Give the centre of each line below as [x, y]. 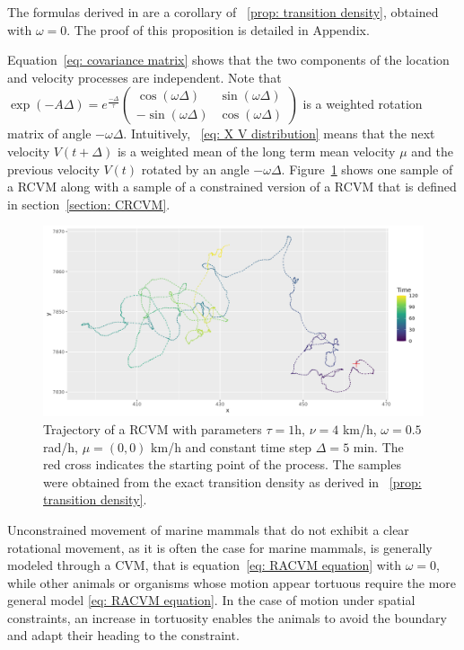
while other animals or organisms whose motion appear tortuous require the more [232, 582]
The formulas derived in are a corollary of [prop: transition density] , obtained [223, 12]
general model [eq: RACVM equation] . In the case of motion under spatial [211, 600]
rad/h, [61, 446]
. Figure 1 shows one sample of [367, 169]
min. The [378, 446]
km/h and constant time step [232, 446]
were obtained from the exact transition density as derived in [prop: [232, 481]
